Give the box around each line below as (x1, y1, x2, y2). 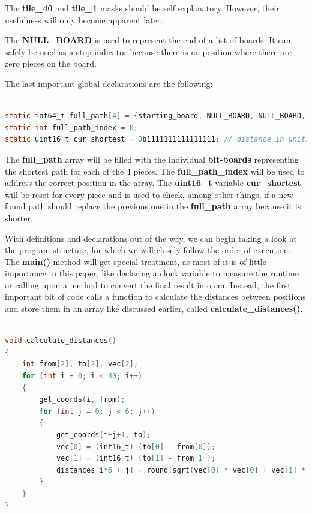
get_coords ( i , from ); (39, 395, 125, 404)
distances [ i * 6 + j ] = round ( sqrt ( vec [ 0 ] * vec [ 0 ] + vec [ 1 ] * (56, 465, 306, 474)
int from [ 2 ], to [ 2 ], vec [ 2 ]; (22, 360, 139, 369)
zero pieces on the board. (5, 57, 97, 70)
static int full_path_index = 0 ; (5, 123, 138, 132)
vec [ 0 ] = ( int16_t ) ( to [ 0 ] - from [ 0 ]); (56, 442, 216, 451)
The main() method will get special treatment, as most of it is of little (5, 255, 266, 267)
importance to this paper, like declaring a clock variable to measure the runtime (5, 267, 299, 279)
